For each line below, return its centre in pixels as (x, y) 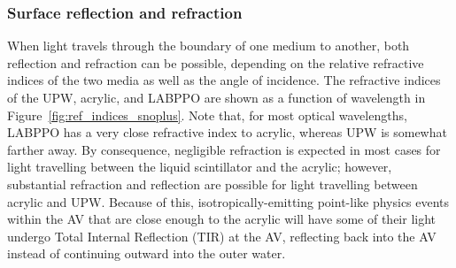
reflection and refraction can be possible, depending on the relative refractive (216, 62)
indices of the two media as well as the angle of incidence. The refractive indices (224, 80)
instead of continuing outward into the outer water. (147, 253)
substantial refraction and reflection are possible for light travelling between (213, 184)
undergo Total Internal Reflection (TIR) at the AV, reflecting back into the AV (222, 236)
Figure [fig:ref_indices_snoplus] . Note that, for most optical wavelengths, (207, 115)
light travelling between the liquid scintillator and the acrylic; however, (200, 167)
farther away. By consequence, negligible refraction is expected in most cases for (224, 149)
